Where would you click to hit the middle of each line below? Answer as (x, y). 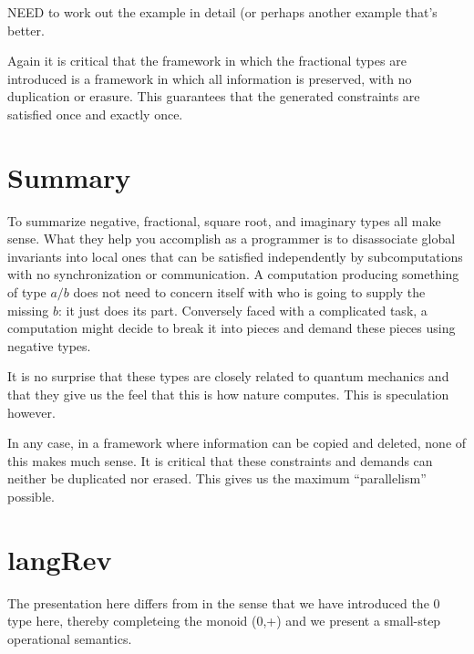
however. (31, 412)
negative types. (49, 345)
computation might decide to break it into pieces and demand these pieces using (232, 328)
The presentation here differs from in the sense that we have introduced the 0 (224, 602)
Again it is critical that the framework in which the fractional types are (207, 61)
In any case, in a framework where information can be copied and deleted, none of (237, 443)
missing (28, 310)
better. (26, 30)
